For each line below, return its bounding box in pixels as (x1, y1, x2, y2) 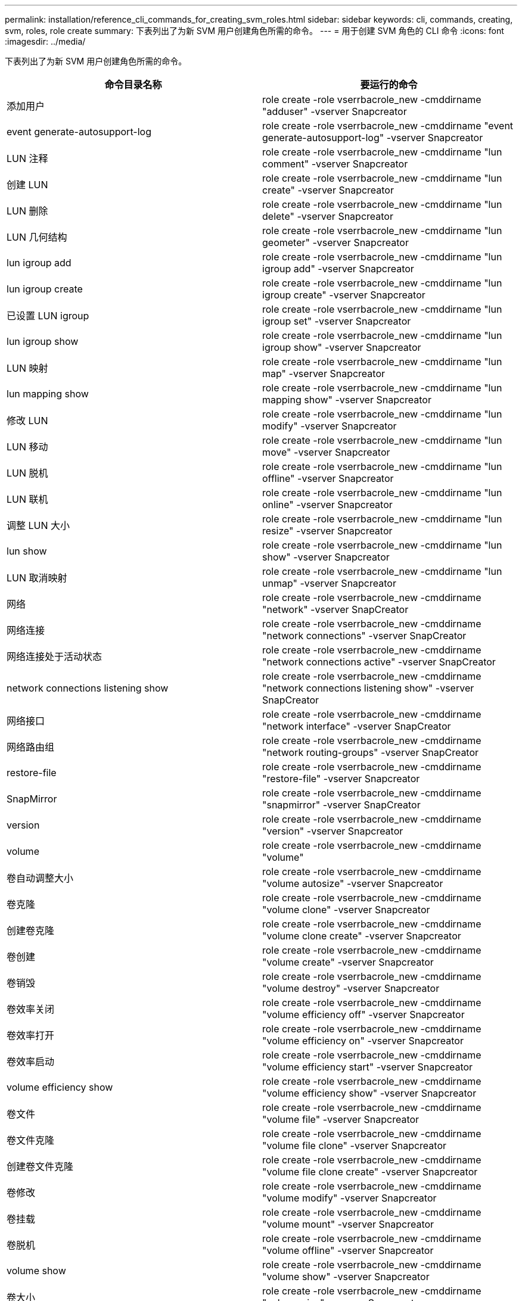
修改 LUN (7, 415, 48, 427)
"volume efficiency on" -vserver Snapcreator (262, 1035, 464, 1047)
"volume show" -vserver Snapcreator (262, 1271, 430, 1283)
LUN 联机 (7, 493, 48, 505)
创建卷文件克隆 (7, 1160, 74, 1172)
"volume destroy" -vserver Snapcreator (262, 982, 440, 994)
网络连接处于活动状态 (7, 650, 102, 662)
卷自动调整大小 (7, 872, 74, 884)
